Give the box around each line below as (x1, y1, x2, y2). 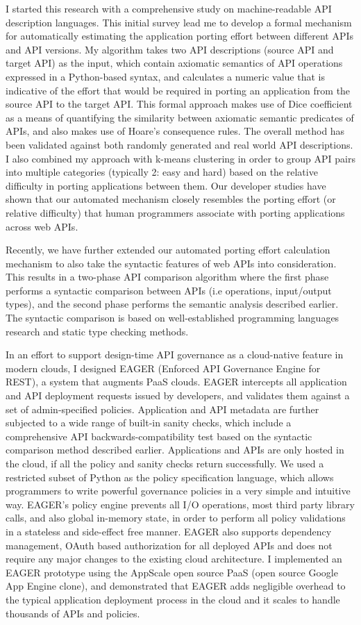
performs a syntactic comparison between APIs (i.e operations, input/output (6, 283, 332, 297)
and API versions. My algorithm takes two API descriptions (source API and (6, 42, 334, 56)
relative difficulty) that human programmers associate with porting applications (6, 205, 345, 219)
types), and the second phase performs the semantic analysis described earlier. (6, 297, 339, 311)
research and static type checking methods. (6, 324, 189, 338)
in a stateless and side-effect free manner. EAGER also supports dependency (6, 524, 332, 538)
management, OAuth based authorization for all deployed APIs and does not (6, 537, 333, 552)
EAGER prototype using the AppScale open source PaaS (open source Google (6, 565, 338, 579)
